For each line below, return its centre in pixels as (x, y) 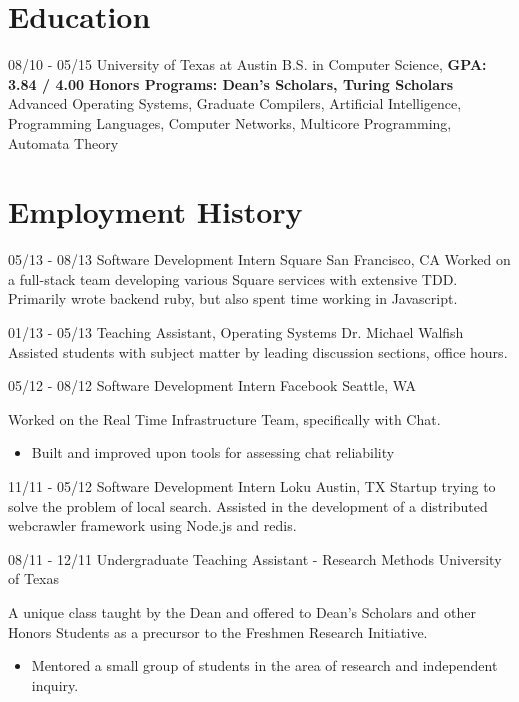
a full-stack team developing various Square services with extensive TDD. (233, 278)
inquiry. (55, 684)
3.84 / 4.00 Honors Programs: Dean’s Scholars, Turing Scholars (231, 83)
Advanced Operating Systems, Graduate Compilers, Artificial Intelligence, (235, 103)
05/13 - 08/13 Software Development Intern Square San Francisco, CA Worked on (259, 259)
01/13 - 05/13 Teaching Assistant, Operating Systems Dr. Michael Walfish (236, 332)
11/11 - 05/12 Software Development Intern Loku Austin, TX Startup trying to (252, 485)
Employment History (155, 211)
